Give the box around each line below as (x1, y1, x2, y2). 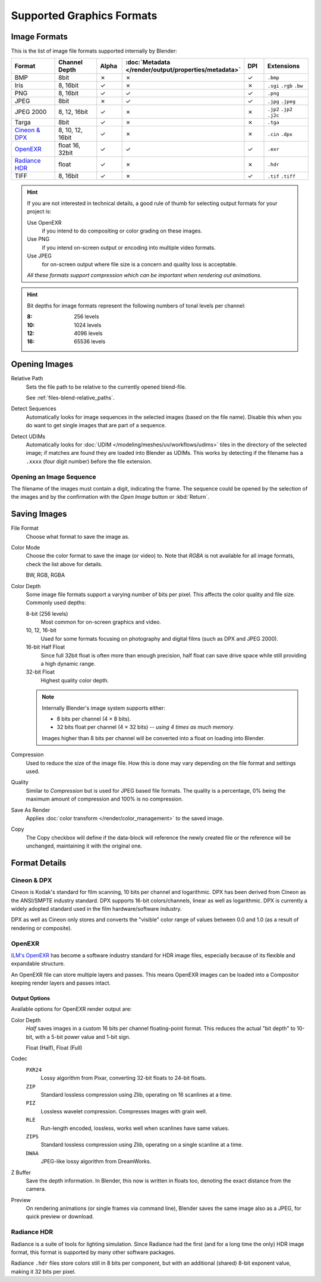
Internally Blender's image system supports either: (42, 704, 166, 712)
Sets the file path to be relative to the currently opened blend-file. (26, 383, 187, 390)
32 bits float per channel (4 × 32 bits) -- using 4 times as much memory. (56, 724, 235, 731)
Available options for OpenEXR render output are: (11, 1005, 132, 1013)
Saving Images (11, 509, 67, 519)
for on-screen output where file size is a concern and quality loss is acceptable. (42, 260, 237, 268)
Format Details (11, 858, 67, 868)
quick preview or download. (26, 1213, 95, 1220)
